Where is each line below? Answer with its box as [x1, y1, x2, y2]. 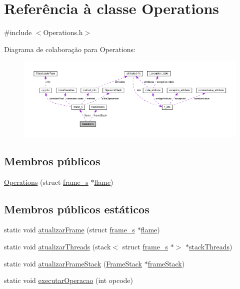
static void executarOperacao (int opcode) [4, 275, 133, 285]
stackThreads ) [189, 241, 232, 251]
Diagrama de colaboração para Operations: [4, 44, 135, 54]
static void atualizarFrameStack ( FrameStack [4, 258, 142, 268]
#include [4, 27, 32, 38]
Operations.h [43, 27, 83, 38]
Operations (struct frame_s [4, 176, 88, 187]
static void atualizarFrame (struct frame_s [4, 224, 135, 235]
